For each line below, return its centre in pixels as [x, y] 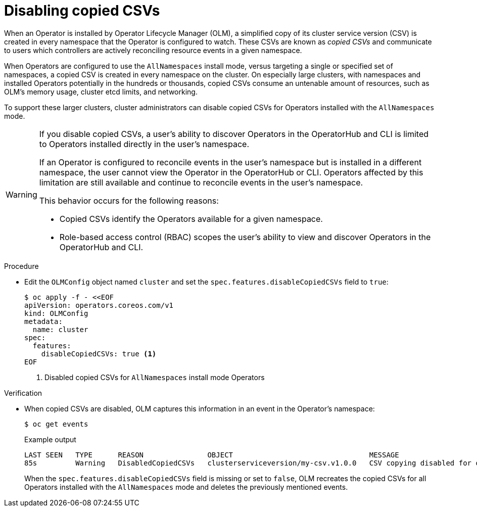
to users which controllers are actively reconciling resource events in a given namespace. [153, 50]
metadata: [43, 321]
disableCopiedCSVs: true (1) [99, 354]
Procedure [21, 266]
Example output [50, 439]
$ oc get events [56, 424]
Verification [23, 393]
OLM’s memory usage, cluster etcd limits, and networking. [101, 91]
